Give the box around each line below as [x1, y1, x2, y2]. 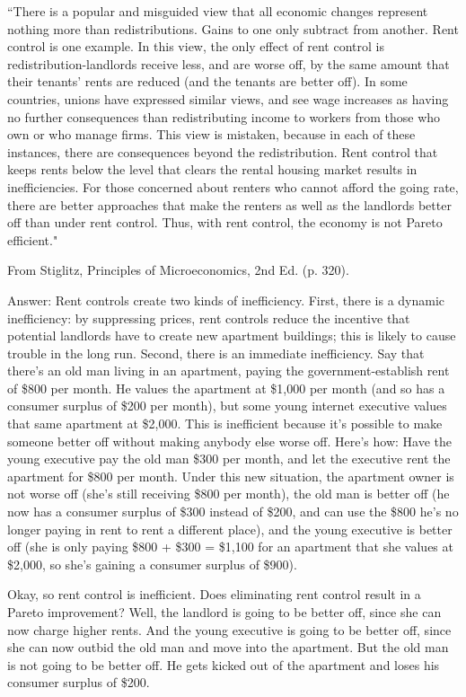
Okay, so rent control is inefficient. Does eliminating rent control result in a [7, 585, 421, 604]
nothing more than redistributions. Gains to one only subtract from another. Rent [7, 19, 459, 38]
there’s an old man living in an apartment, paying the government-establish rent [7, 361, 450, 380]
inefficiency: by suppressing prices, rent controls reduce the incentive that [7, 308, 410, 327]
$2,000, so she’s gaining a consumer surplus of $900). [7, 554, 297, 573]
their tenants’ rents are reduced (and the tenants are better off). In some [7, 72, 408, 91]
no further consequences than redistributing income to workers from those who [7, 107, 441, 126]
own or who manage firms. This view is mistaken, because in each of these [7, 125, 416, 144]
